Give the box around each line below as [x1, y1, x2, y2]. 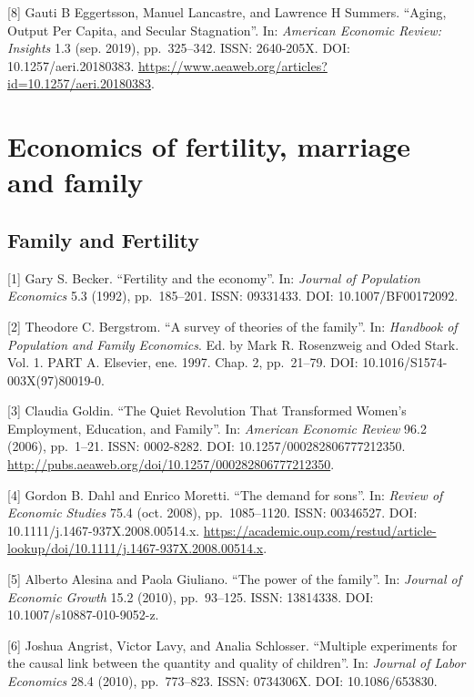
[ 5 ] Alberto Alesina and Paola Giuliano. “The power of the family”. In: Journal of [7, 569, 462, 589]
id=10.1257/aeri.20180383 [7, 74, 151, 93]
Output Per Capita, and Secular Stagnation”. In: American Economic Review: [7, 20, 441, 39]
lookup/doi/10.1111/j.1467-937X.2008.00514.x [7, 538, 264, 558]
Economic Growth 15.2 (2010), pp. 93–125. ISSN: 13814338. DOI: [7, 587, 374, 606]
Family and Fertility [7, 225, 200, 253]
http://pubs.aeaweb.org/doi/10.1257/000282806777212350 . [7, 455, 335, 474]
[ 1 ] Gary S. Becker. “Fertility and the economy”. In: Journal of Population [7, 268, 420, 287]
